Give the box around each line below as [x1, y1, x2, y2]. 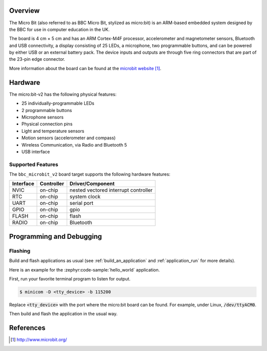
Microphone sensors [21, 114, 64, 120]
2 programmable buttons [21, 107, 72, 113]
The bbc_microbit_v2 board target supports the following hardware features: [9, 171, 171, 177]
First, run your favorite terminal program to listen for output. [9, 275, 131, 281]
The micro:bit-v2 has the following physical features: [9, 91, 117, 97]
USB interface [21, 149, 50, 155]
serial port [69, 200, 93, 207]
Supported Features [9, 161, 59, 168]
